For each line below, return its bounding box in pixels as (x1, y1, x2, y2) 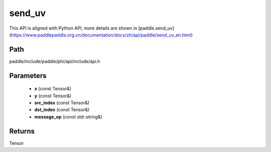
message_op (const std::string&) (34, 113, 102, 120)
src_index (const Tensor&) (34, 100, 90, 106)
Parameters (9, 71, 47, 80)
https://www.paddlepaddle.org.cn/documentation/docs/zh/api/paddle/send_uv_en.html (11, 32, 191, 38)
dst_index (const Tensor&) (34, 107, 90, 113)
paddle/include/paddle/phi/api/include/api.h (9, 58, 100, 64)
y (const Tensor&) (34, 93, 72, 99)
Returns (9, 127, 35, 135)
